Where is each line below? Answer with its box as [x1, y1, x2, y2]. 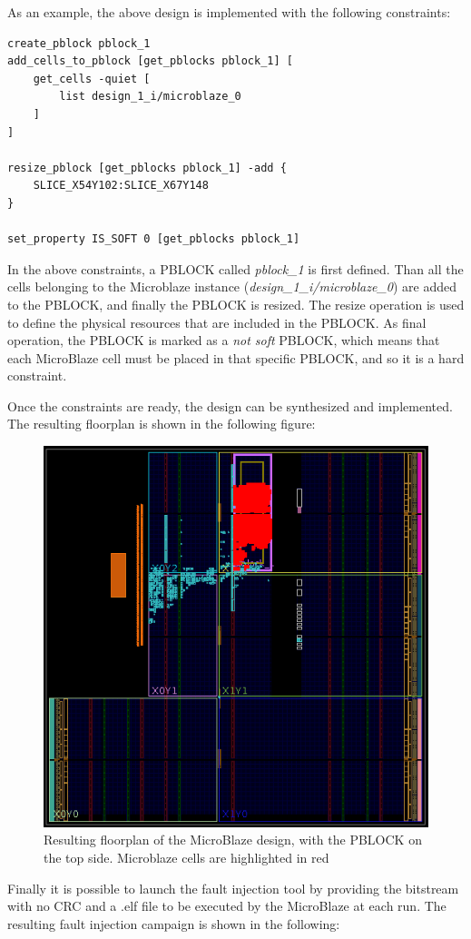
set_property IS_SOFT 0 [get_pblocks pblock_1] [7, 232, 300, 246]
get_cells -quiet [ [33, 72, 151, 85]
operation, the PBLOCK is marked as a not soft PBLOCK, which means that [7, 331, 440, 350]
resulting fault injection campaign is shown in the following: [7, 914, 340, 933]
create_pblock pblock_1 [7, 36, 151, 50]
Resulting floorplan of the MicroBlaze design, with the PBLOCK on [44, 830, 422, 849]
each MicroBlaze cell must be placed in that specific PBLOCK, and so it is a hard [7, 348, 465, 367]
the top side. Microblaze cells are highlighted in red [44, 848, 329, 867]
